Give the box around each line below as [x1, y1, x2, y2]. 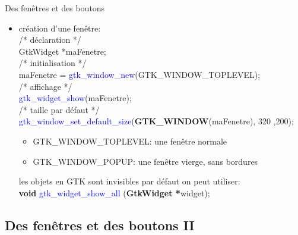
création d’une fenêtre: [18, 21, 101, 34]
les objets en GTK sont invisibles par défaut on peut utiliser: [18, 175, 240, 187]
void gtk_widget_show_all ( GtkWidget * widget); [18, 186, 210, 199]
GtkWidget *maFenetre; [18, 45, 106, 57]
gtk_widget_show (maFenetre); [18, 92, 132, 104]
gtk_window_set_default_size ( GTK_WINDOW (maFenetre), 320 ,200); [18, 115, 294, 127]
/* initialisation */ [18, 57, 87, 69]
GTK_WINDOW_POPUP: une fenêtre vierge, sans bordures [33, 155, 258, 167]
